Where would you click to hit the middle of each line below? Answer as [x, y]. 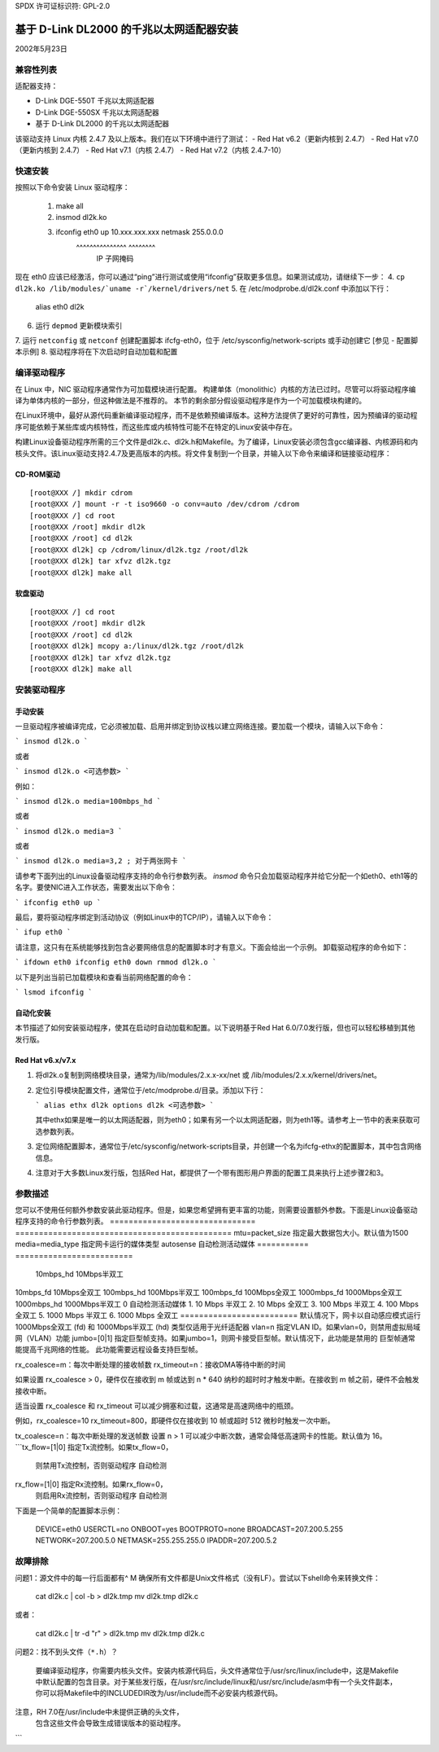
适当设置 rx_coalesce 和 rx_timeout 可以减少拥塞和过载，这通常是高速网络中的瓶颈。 [156, 1406]
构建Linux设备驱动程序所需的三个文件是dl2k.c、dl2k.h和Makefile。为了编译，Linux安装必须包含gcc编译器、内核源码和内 [217, 442]
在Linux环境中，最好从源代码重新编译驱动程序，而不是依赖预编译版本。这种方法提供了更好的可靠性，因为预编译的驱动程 [216, 415]
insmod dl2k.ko [81, 217]
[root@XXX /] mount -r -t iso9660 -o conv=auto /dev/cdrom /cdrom [165, 504]
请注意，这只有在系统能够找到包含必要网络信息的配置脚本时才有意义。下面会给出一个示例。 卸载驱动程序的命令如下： [212, 947]
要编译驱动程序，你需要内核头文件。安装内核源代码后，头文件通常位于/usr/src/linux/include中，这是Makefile [217, 1671]
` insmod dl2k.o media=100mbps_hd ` [88, 801]
